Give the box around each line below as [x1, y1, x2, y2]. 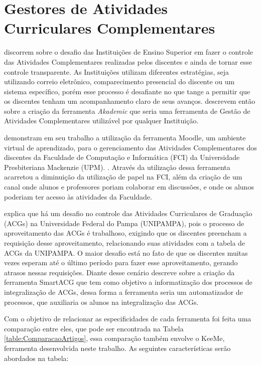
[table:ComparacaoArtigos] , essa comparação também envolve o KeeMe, [4, 333, 225, 343]
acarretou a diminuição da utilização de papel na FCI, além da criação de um [4, 171, 242, 182]
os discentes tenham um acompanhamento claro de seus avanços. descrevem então [4, 96, 255, 106]
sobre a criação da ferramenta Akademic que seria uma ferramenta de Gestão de [4, 105, 250, 116]
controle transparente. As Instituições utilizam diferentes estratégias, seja [4, 66, 229, 77]
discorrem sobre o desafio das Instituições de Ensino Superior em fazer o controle [4, 47, 253, 57]
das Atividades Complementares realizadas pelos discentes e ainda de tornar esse [4, 56, 252, 67]
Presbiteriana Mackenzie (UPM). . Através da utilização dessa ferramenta [4, 161, 230, 172]
